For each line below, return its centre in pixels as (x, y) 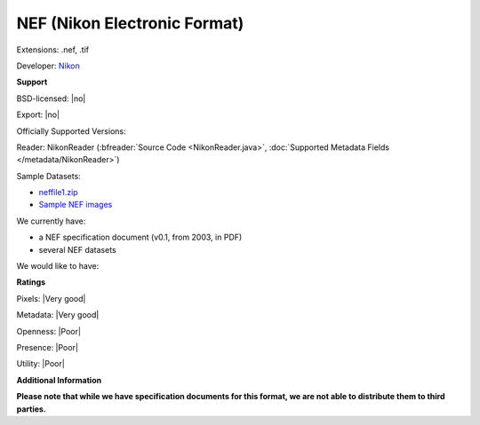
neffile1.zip (59, 193)
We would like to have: (58, 266)
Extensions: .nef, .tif (53, 50)
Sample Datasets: (49, 176)
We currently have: (51, 221)
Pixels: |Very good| (51, 298)
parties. (31, 409)
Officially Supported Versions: (71, 131)
